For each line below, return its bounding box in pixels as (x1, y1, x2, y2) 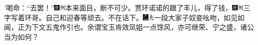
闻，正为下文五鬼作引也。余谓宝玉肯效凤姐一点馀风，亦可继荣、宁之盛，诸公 (4, 22, 254, 32)
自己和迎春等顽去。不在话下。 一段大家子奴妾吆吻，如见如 (46, 12, 245, 22)
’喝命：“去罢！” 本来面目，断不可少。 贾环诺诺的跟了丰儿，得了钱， (4, 2, 232, 12)
